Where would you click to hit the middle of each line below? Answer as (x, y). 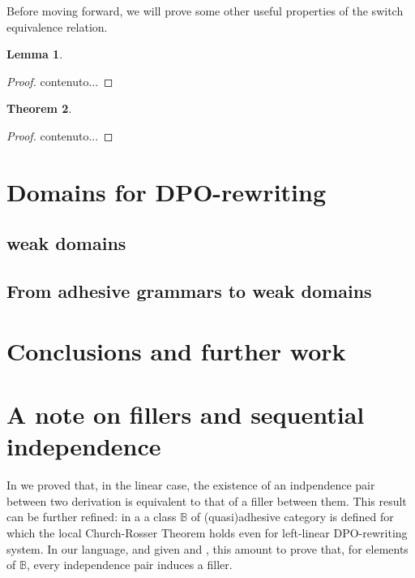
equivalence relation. (57, 26)
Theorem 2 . (39, 108)
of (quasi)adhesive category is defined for (292, 517)
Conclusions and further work (176, 350)
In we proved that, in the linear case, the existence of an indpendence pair (191, 485)
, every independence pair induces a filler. (129, 565)
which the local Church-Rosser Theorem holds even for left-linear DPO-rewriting (207, 532)
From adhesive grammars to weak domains (189, 291)
